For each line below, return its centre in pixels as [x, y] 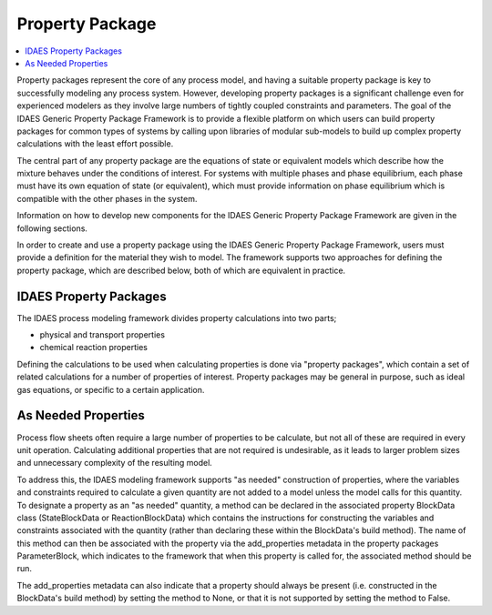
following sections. [52, 228]
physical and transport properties [102, 335]
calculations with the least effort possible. [95, 144]
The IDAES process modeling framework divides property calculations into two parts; [177, 318]
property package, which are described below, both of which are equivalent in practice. [181, 270]
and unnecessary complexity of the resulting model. [115, 463]
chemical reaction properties [93, 348]
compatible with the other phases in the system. [107, 198]
